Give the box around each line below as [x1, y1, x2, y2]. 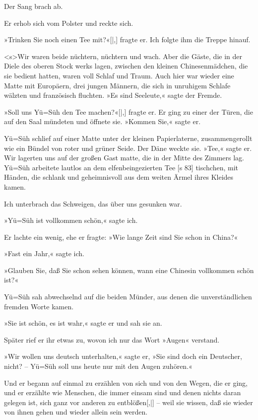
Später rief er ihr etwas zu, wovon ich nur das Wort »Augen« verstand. [4, 334, 220, 345]
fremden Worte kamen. [4, 301, 74, 311]
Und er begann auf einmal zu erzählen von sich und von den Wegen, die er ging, [4, 377, 248, 388]
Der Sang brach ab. [4, 1, 63, 11]
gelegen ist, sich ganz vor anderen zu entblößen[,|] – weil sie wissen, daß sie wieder [4, 397, 253, 407]
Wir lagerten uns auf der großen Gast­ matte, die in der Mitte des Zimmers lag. [4, 152, 245, 163]
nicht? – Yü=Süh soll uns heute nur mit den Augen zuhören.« [4, 361, 193, 371]
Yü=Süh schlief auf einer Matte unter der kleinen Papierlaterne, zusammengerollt [4, 133, 253, 143]
